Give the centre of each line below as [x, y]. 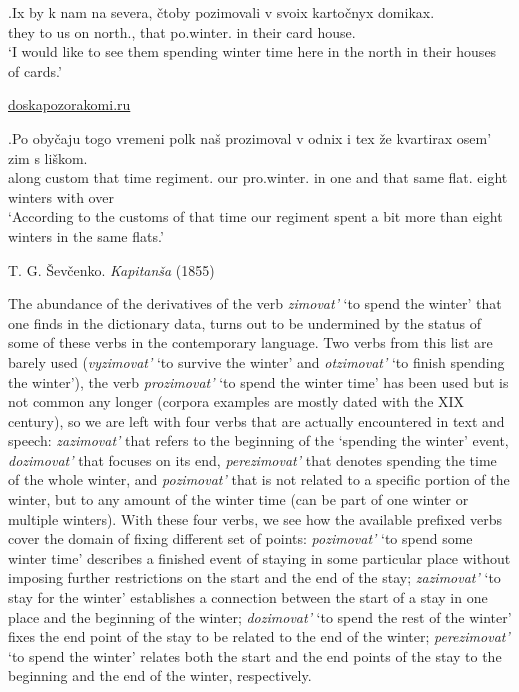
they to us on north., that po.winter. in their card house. [182, 31]
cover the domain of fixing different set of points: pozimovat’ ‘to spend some [240, 538]
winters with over [61, 196]
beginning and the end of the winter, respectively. [160, 675]
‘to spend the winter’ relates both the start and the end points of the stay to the [255, 655]
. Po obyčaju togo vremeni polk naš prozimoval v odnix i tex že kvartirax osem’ [250, 137]
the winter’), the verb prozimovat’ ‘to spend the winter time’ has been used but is [258, 381]
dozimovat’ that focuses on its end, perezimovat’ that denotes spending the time [252, 459]
